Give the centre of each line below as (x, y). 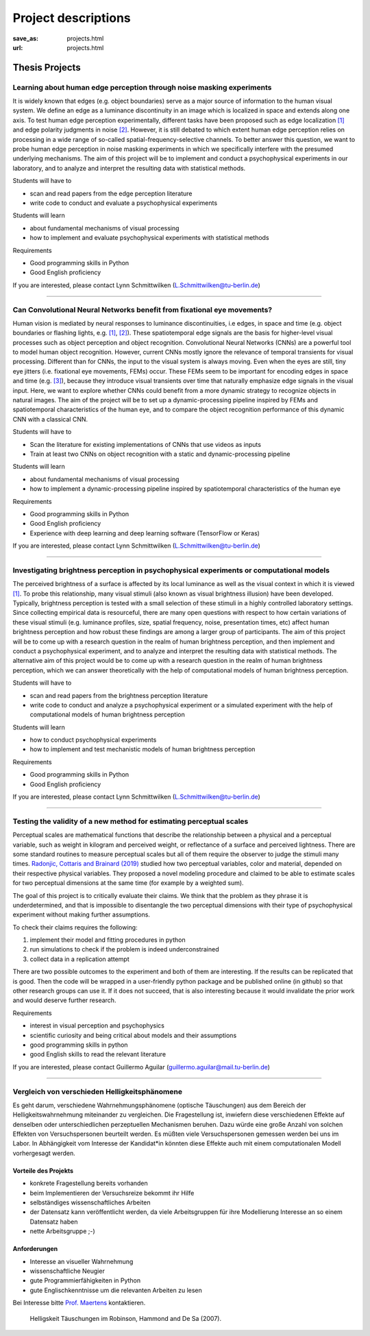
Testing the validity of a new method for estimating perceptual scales (131, 821)
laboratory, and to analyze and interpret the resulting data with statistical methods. (129, 168)
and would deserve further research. (64, 1000)
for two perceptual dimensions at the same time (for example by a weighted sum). (128, 883)
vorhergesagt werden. (44, 1153)
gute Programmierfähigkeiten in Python (85, 1280)
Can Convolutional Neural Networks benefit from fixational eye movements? (143, 310)
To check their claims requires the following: (75, 927)
